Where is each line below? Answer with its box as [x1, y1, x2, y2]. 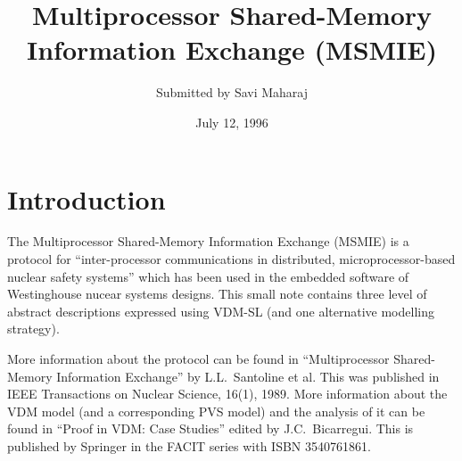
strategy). [7, 319, 60, 338]
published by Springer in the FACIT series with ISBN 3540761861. [7, 436, 371, 455]
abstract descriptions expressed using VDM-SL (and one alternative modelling [7, 301, 434, 320]
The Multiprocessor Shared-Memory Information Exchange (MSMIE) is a [7, 232, 409, 251]
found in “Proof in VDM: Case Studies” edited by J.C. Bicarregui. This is [7, 419, 414, 438]
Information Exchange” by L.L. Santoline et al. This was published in [56, 366, 440, 385]
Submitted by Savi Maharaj [155, 83, 309, 102]
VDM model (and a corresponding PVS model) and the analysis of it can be [7, 401, 425, 420]
